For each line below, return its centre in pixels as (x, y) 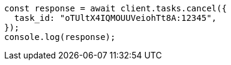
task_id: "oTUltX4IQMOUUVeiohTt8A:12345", (115, 18)
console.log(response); (60, 37)
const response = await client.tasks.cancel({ (115, 8)
